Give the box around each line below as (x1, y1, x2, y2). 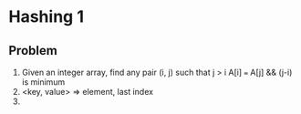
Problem (8, 43, 58, 58)
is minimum (21, 77, 66, 88)
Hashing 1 (8, 6, 84, 27)
